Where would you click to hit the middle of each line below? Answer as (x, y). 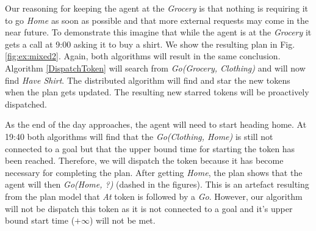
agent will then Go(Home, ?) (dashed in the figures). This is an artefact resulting (157, 184)
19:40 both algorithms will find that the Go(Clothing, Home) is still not (139, 136)
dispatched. (26, 104)
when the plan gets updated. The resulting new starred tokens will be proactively (157, 92)
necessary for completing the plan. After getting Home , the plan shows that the (154, 172)
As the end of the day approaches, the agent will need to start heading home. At (156, 124)
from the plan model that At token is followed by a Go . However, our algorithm (154, 196)
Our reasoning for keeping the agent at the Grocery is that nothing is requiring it (156, 8)
